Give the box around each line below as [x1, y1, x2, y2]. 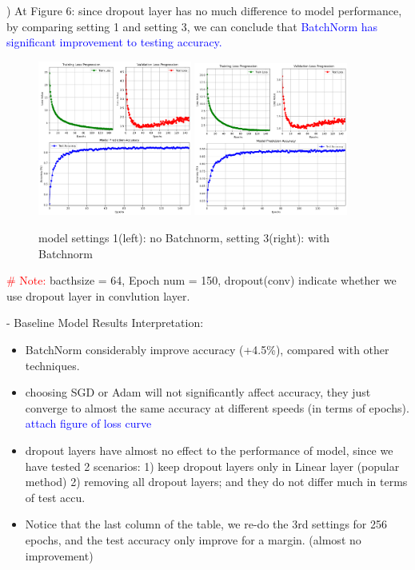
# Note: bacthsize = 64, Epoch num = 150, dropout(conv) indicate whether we [6, 272, 397, 289]
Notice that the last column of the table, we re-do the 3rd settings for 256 [25, 516, 387, 532]
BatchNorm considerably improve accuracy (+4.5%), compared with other [25, 341, 389, 358]
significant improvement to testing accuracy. [6, 34, 222, 50]
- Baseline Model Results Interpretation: [6, 314, 204, 331]
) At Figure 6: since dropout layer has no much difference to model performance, [6, 2, 402, 18]
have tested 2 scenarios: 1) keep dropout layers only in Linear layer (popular [25, 457, 400, 474]
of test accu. [25, 488, 86, 505]
